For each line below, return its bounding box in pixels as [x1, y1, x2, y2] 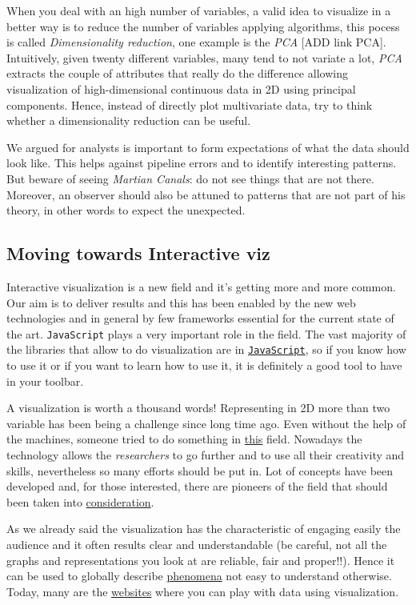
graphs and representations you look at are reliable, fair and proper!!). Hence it [6, 551, 395, 568]
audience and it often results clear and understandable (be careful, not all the [6, 535, 387, 552]
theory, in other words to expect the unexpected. [6, 202, 246, 218]
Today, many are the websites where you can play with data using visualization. [6, 583, 399, 599]
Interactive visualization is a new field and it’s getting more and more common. [6, 278, 396, 294]
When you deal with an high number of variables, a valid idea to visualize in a [6, 2, 391, 18]
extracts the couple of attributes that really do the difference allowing [6, 65, 348, 82]
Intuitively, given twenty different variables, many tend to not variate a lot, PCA [6, 49, 402, 66]
